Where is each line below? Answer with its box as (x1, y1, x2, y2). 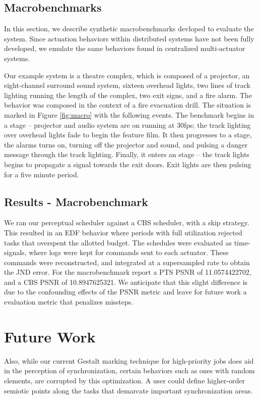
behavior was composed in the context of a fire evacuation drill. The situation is (4, 99, 251, 110)
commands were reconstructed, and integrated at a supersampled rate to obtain (4, 257, 250, 267)
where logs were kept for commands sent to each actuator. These (29, 247, 229, 258)
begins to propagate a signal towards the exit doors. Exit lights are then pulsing (4, 159, 251, 169)
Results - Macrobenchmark (4, 193, 148, 209)
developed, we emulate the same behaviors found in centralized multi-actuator (4, 43, 245, 54)
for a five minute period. (4, 169, 79, 179)
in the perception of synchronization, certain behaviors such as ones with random (4, 365, 255, 376)
